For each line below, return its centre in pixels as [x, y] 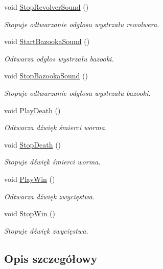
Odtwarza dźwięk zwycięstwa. [50, 196]
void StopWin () [30, 213]
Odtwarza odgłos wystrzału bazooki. [59, 58]
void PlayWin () [30, 179]
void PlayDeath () [32, 110]
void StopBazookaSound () [46, 76]
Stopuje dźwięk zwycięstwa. [46, 230]
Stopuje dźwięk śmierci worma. [52, 162]
